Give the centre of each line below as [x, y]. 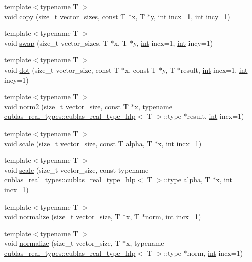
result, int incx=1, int [214, 69]
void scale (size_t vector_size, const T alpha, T [78, 143]
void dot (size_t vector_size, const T [62, 69]
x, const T [141, 69]
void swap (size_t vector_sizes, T [56, 43]
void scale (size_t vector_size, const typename [76, 170]
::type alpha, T [187, 180]
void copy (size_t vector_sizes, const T [65, 16]
